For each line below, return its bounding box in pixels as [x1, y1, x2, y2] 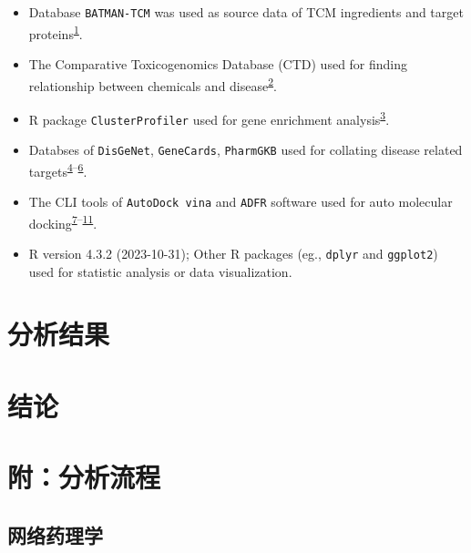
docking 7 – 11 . [28, 210, 97, 232]
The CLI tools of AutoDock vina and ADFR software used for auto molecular [28, 191, 453, 210]
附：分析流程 [7, 458, 161, 496]
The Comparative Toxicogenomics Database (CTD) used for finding [28, 54, 408, 73]
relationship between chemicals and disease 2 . [28, 73, 277, 95]
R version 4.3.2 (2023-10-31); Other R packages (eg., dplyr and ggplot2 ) [28, 243, 438, 262]
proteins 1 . [28, 21, 83, 43]
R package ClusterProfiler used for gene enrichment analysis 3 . [28, 107, 390, 128]
